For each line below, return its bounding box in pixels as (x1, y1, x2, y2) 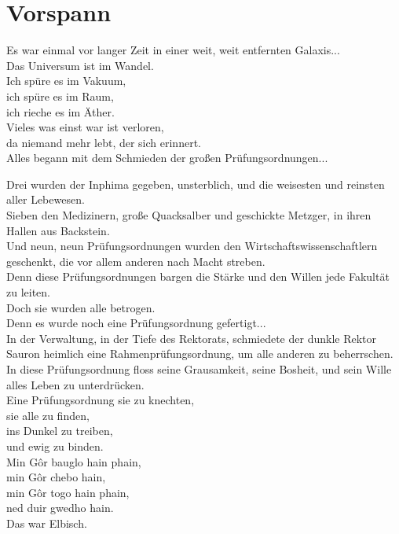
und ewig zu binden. (6, 437, 104, 454)
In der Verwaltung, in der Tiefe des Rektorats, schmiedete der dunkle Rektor (6, 330, 377, 346)
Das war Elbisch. (6, 514, 87, 531)
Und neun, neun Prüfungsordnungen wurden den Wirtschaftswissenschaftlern (6, 238, 378, 254)
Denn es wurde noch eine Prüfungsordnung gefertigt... (6, 315, 266, 331)
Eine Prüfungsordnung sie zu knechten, (6, 392, 195, 408)
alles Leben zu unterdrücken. (6, 376, 145, 392)
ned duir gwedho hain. (6, 499, 114, 516)
